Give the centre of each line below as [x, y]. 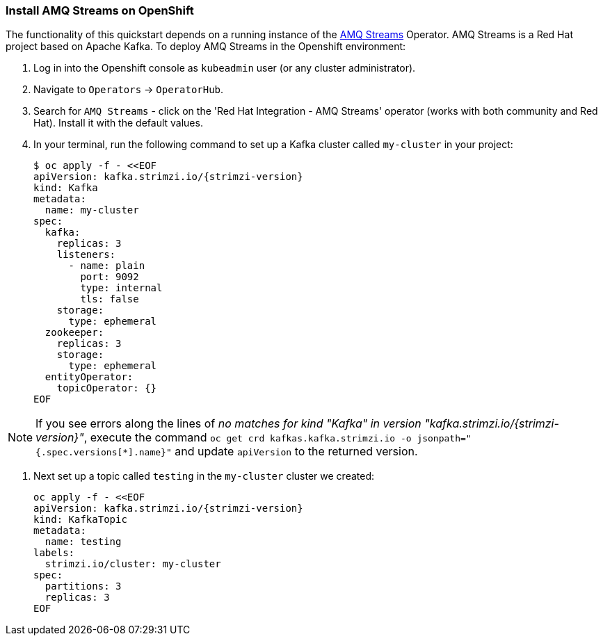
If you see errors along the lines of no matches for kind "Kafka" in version [228, 424]
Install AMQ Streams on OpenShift [100, 10]
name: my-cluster [92, 210]
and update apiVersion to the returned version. [296, 452]
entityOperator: [89, 377]
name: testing [83, 542]
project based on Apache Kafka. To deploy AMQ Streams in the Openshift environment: [206, 47]
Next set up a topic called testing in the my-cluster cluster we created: [204, 476]
